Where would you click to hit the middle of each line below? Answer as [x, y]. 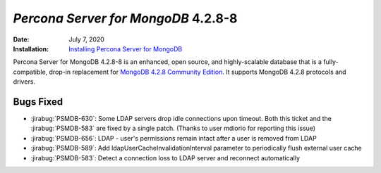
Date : [21, 39]
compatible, [30, 72]
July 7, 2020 [87, 39]
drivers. [24, 82]
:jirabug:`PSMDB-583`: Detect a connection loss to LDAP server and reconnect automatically [165, 158]
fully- [331, 62]
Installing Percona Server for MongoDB [126, 49]
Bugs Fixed [38, 102]
